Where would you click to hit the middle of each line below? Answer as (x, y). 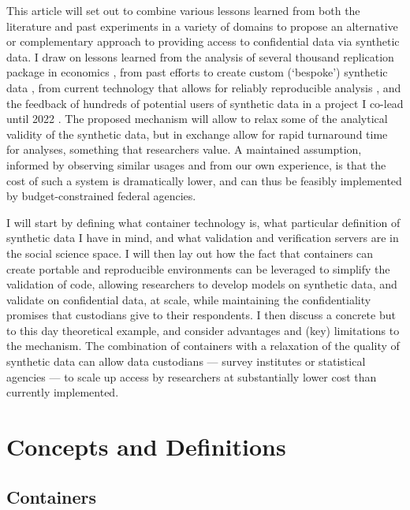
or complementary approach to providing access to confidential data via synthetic (203, 41)
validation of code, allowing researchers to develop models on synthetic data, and (202, 284)
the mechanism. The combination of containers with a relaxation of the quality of (203, 346)
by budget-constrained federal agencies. (101, 196)
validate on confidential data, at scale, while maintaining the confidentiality (189, 299)
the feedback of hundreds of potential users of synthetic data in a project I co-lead (205, 103)
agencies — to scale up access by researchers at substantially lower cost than (192, 376)
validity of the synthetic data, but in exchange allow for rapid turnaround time (197, 134)
